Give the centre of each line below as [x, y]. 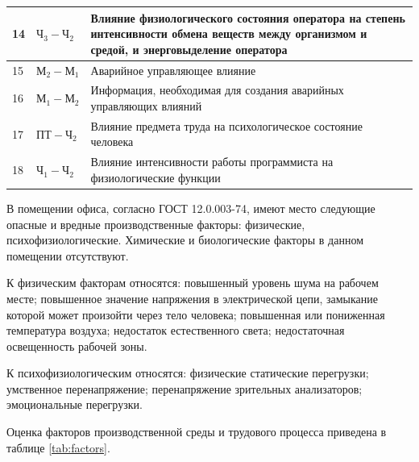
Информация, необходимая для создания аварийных [217, 90]
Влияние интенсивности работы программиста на [212, 162]
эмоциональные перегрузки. [75, 404]
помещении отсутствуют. [68, 255]
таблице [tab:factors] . [58, 447]
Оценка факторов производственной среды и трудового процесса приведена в [197, 432]
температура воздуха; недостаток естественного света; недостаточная [176, 330]
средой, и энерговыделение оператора [189, 49]
